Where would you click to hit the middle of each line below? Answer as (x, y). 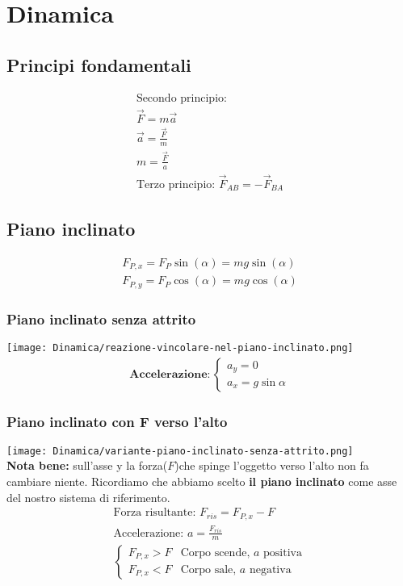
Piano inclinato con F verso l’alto (117, 422)
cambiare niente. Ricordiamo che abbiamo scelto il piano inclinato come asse (202, 481)
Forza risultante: (155, 513)
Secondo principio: (181, 98)
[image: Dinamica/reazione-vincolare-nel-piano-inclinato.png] (180, 347)
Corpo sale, (208, 570)
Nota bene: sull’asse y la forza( (87, 465)
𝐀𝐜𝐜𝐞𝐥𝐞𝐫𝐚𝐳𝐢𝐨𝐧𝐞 (168, 374)
